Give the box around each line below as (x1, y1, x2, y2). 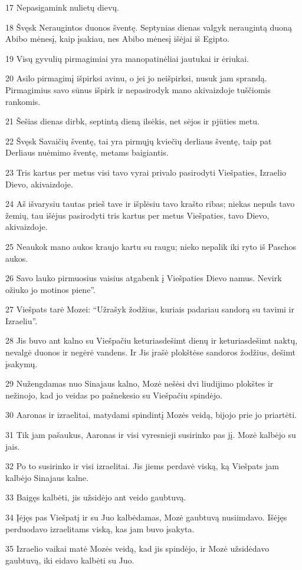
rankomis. (5, 95, 41, 107)
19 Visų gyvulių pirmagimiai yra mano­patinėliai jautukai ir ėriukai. (5, 52, 249, 64)
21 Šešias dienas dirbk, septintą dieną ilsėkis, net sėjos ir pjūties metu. (5, 115, 260, 127)
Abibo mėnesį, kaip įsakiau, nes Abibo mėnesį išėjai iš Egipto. (5, 32, 229, 45)
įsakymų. (5, 357, 38, 370)
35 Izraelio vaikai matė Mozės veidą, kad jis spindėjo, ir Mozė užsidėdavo (5, 542, 270, 555)
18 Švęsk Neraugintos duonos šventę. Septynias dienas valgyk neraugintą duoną (5, 21, 292, 33)
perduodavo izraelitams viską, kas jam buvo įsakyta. (5, 522, 195, 535)
